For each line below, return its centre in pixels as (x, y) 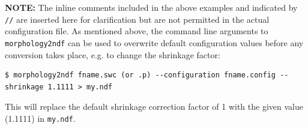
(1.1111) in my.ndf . (40, 118)
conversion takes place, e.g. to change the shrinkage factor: (113, 54)
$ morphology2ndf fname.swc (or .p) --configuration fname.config (140, 75)
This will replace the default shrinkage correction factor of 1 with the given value (154, 106)
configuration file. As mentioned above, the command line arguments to (137, 31)
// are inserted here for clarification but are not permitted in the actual (137, 19)
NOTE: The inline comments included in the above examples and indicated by (151, 7)
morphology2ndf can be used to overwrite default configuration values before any (154, 42)
